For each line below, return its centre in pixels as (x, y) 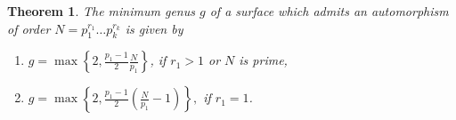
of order (29, 28)
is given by (154, 28)
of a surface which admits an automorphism (329, 11)
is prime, (263, 60)
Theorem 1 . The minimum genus (101, 11)
